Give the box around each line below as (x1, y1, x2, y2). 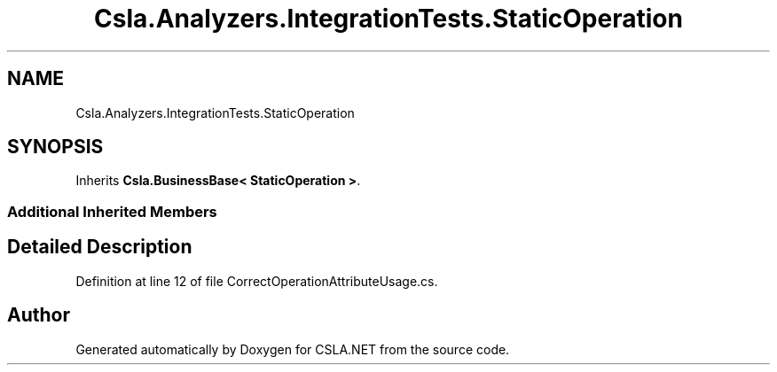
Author (7, 304, 70, 327)
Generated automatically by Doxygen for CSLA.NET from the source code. (75, 341, 510, 357)
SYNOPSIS (7, 136, 104, 159)
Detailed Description (7, 236, 192, 259)
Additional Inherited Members (7, 202, 217, 221)
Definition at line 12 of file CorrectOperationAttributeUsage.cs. (75, 273, 438, 289)
